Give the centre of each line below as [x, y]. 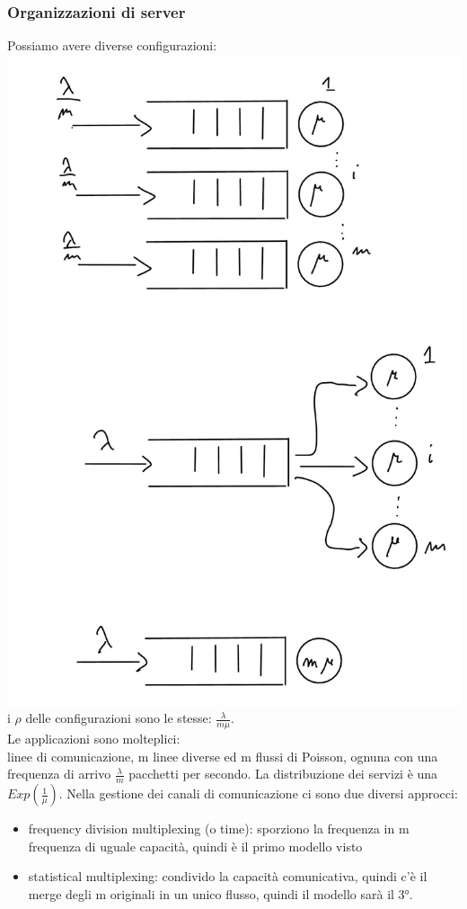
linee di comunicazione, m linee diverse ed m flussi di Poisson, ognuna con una [223, 756]
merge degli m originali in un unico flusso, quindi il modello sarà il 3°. [220, 893]
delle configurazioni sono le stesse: [119, 718]
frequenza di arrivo [59, 774]
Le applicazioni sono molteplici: [94, 739]
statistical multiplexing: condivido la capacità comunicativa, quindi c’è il [228, 876]
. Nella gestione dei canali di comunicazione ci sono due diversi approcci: [258, 793]
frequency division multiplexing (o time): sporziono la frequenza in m [219, 829]
